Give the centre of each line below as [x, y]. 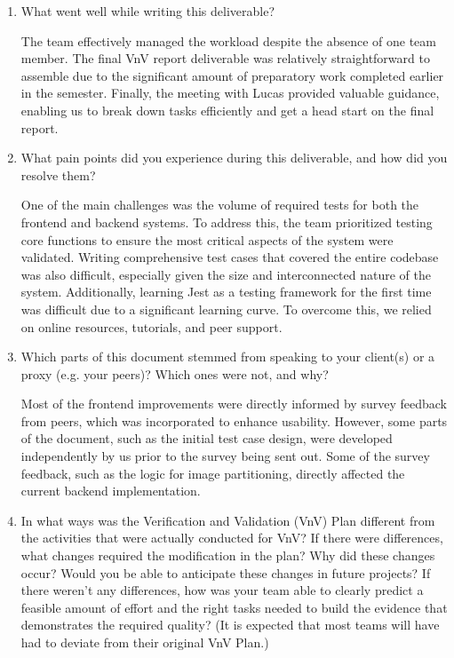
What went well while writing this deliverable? [148, 11]
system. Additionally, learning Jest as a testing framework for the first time [226, 292]
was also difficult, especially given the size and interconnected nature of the [226, 274]
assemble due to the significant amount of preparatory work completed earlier [232, 75]
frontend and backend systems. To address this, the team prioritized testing [227, 222]
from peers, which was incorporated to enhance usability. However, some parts [234, 420]
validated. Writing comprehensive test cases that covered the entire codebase [230, 257]
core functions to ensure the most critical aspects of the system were [207, 239]
